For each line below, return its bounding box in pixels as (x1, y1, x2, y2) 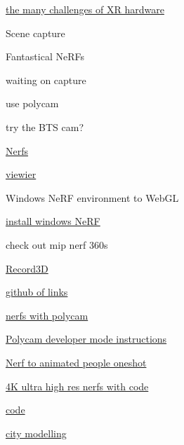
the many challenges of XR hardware (6, 2, 164, 16)
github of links (6, 285, 68, 299)
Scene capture (6, 25, 65, 40)
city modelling (6, 425, 67, 440)
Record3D (6, 261, 48, 275)
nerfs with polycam (6, 308, 88, 322)
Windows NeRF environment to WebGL (6, 190, 179, 205)
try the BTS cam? (6, 119, 84, 134)
